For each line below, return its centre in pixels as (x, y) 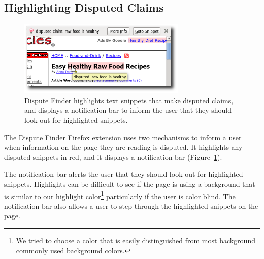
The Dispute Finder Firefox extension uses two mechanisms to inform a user (123, 137)
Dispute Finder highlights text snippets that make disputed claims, (129, 100)
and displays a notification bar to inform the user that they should (128, 110)
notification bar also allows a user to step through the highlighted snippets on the (131, 205)
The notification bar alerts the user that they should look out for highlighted (124, 174)
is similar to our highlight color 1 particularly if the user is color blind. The (120, 195)
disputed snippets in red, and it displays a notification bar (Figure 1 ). (113, 157)
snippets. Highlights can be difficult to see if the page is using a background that (130, 184)
